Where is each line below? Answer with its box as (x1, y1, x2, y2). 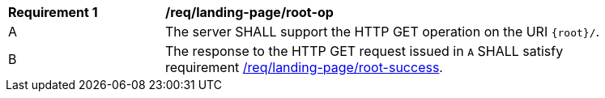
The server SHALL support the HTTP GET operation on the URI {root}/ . (165, 23, 600, 40)
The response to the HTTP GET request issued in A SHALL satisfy (165, 43, 564, 59)
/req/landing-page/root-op (165, 4, 334, 20)
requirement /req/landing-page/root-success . (165, 59, 443, 75)
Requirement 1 (8, 4, 98, 20)
